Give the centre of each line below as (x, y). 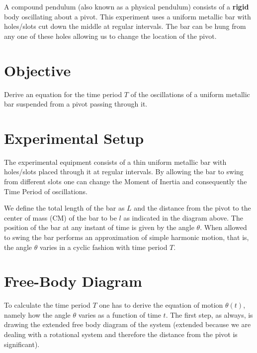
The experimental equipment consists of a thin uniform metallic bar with (115, 162)
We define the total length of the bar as (64, 208)
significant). (22, 344)
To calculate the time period (47, 305)
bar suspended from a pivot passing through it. (76, 104)
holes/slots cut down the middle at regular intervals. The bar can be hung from (125, 26)
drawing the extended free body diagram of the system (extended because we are (128, 324)
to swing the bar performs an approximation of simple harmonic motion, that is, (127, 237)
